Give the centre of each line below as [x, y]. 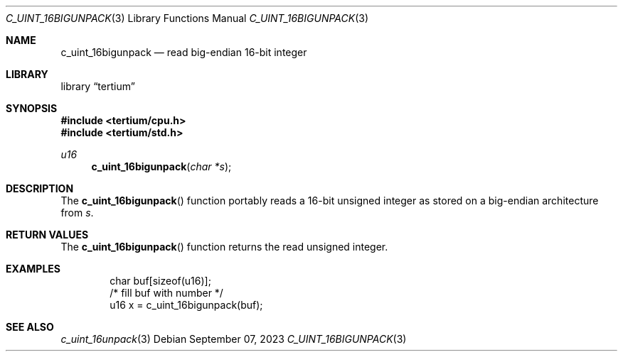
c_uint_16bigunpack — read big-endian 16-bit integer [184, 52]
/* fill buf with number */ [166, 293]
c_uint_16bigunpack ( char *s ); [161, 166]
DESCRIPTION [40, 188]
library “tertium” [98, 86]
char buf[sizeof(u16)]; [160, 281]
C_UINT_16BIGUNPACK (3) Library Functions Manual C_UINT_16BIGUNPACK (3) [187, 18]
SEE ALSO [30, 327]
